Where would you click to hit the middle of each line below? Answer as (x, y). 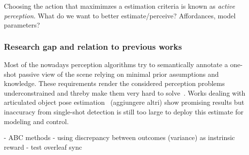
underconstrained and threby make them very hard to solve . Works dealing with (125, 92)
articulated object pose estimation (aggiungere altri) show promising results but (124, 102)
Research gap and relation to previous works (93, 46)
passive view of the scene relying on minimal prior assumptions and (119, 74)
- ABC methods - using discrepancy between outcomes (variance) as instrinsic (119, 137)
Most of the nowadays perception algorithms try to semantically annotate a (116, 64)
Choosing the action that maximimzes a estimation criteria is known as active (119, 6)
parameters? (22, 25)
